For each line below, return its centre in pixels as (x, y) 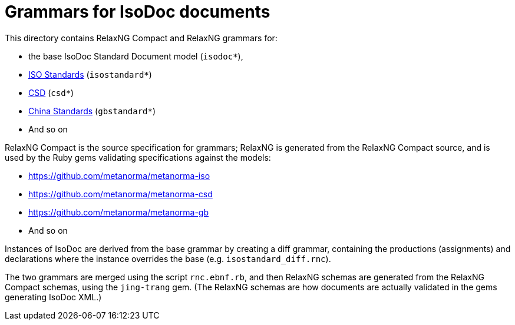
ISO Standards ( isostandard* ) (90, 74)
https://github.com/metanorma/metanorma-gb (119, 212)
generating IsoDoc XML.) (53, 297)
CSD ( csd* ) (51, 92)
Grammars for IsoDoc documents (138, 12)
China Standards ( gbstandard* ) (92, 111)
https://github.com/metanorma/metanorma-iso (119, 175)
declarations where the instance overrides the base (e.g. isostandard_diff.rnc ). (168, 258)
